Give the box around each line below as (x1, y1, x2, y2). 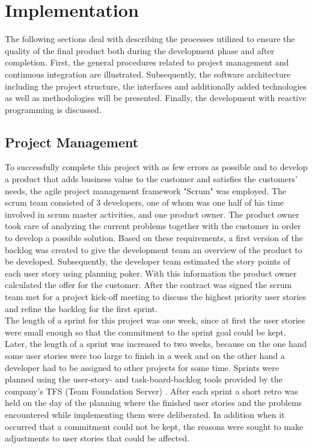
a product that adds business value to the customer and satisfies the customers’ (5, 173, 298, 185)
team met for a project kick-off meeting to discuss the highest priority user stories (5, 290, 307, 303)
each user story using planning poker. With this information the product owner (5, 266, 297, 279)
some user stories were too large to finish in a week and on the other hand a (5, 349, 285, 361)
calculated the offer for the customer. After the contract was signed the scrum (5, 278, 292, 291)
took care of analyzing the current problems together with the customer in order (5, 219, 301, 232)
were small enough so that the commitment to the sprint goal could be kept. (5, 325, 286, 338)
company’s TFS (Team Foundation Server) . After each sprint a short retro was (5, 384, 298, 397)
